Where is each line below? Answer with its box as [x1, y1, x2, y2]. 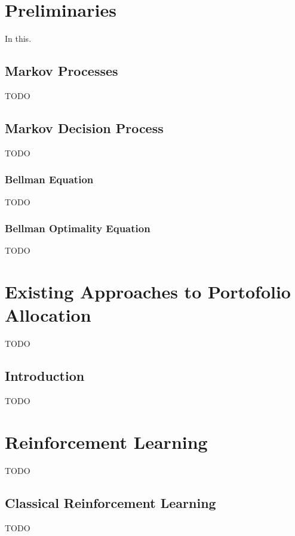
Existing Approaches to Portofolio [5, 279, 291, 304]
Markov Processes [5, 61, 118, 80]
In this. [5, 32, 32, 45]
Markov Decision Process [5, 118, 164, 137]
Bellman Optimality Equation [5, 221, 150, 236]
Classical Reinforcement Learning [5, 493, 216, 512]
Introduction [5, 366, 85, 385]
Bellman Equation [5, 172, 94, 187]
